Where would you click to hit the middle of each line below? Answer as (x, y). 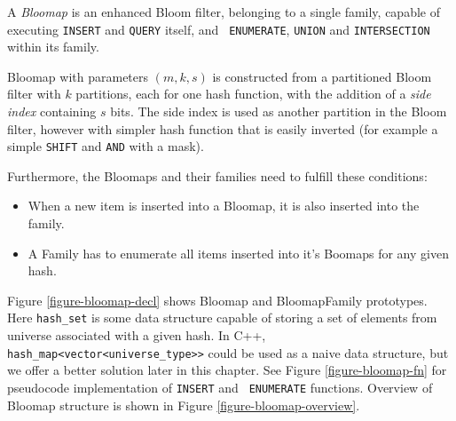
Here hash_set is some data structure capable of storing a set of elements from (222, 318)
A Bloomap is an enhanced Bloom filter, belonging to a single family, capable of (224, 12)
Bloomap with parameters (78, 76)
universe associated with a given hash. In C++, (137, 335)
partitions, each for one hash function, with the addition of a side (253, 94)
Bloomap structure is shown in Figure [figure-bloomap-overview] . (184, 405)
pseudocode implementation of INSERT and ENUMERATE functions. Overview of (220, 387)
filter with (34, 94)
